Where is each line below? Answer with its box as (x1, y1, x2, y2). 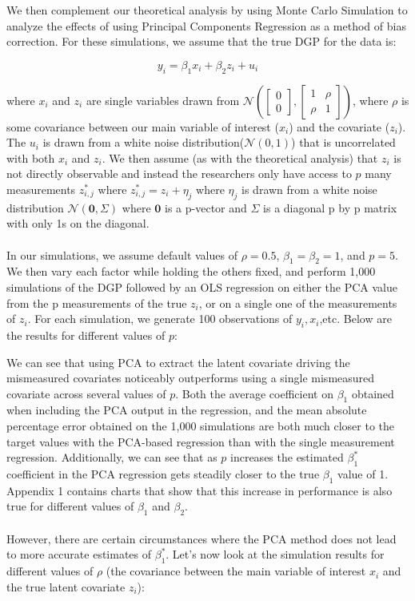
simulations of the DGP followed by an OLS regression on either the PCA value (6, 278, 397, 295)
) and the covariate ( (289, 118, 390, 135)
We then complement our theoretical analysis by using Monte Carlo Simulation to (6, 2, 408, 18)
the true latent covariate (6, 578, 126, 595)
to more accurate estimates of (6, 546, 152, 563)
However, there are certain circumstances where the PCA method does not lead (6, 530, 397, 547)
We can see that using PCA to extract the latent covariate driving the (6, 353, 350, 370)
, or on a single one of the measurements (198, 294, 397, 311)
